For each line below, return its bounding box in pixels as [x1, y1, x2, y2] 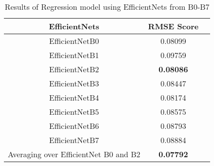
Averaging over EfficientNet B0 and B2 [8, 148, 140, 160]
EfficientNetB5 [49, 106, 99, 117]
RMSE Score [148, 21, 199, 32]
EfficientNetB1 [49, 49, 99, 61]
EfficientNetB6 [49, 120, 99, 131]
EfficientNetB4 [49, 92, 99, 103]
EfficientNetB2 [49, 63, 99, 75]
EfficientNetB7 [49, 134, 99, 145]
